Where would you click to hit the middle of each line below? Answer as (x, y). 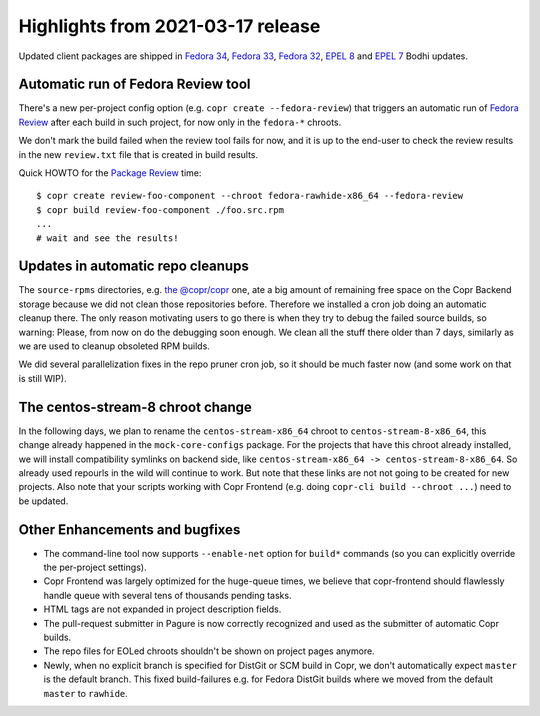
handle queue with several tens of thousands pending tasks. (167, 595)
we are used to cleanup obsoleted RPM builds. (114, 346)
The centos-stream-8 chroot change (135, 406)
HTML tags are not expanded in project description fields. (162, 609)
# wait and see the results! (107, 238)
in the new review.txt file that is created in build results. (138, 154)
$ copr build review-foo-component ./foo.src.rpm (160, 209)
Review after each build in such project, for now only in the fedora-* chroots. (180, 122)
